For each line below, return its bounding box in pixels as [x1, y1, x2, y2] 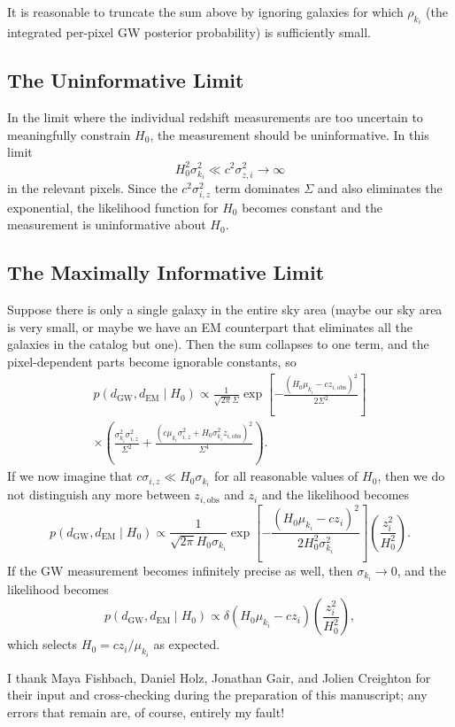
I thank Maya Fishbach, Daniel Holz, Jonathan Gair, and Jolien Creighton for [7, 668, 431, 686]
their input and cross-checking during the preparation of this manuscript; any [7, 685, 428, 704]
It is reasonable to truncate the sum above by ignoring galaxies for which [7, 3, 404, 20]
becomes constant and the [242, 197, 382, 216]
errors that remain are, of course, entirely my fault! [7, 702, 285, 721]
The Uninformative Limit [7, 66, 244, 94]
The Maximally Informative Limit [7, 259, 325, 286]
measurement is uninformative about [7, 215, 206, 234]
